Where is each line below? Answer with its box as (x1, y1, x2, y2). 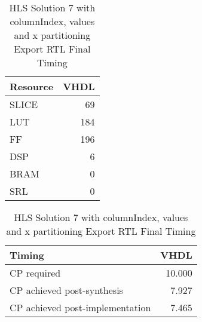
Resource (10, 79, 54, 93)
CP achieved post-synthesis (10, 283, 123, 297)
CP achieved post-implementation (10, 300, 151, 314)
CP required (10, 266, 61, 280)
